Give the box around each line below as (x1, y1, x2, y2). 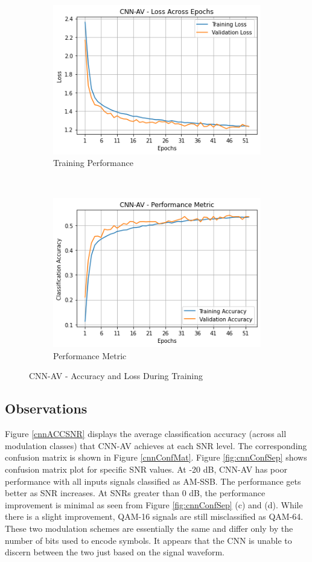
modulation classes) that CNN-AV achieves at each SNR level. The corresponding (5, 439, 307, 452)
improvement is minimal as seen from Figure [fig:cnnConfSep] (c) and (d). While (5, 498, 303, 511)
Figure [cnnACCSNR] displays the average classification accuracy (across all (5, 427, 287, 440)
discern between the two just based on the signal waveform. (5, 546, 224, 558)
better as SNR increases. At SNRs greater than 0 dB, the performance (5, 487, 266, 499)
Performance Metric (53, 349, 127, 362)
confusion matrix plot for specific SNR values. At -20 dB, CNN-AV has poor (5, 463, 287, 476)
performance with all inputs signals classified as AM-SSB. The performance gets (5, 474, 301, 487)
